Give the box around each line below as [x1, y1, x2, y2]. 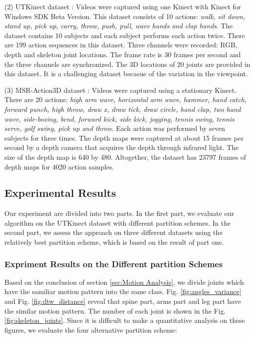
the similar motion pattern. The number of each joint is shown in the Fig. [4, 305, 226, 316]
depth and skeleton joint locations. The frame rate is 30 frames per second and [4, 49, 241, 59]
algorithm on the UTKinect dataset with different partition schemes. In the [4, 217, 231, 228]
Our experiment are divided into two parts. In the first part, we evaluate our [4, 208, 234, 218]
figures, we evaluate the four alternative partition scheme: [4, 324, 177, 335]
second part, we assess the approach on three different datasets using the [4, 227, 223, 237]
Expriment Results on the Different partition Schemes [4, 257, 223, 270]
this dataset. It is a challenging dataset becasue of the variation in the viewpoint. [4, 68, 248, 79]
